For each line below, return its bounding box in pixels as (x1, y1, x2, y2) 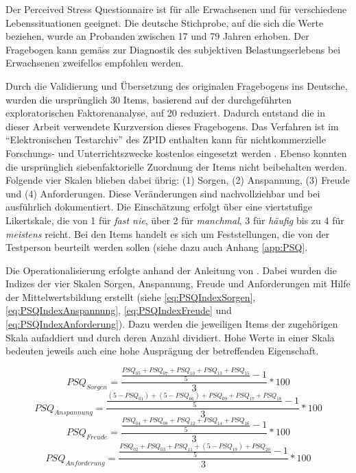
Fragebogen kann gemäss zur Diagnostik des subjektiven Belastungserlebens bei (5, 42, 341, 56)
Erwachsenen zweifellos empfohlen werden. (5, 56, 184, 70)
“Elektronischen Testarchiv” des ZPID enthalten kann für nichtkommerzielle (5, 132, 326, 147)
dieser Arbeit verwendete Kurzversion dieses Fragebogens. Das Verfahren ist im (5, 119, 339, 133)
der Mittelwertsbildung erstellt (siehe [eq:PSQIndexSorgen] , (5, 289, 256, 304)
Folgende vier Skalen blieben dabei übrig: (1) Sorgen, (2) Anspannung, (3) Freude (5, 173, 350, 187)
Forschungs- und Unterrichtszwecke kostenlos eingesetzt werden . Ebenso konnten (5, 145, 347, 160)
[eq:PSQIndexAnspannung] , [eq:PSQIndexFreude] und (5, 303, 232, 317)
